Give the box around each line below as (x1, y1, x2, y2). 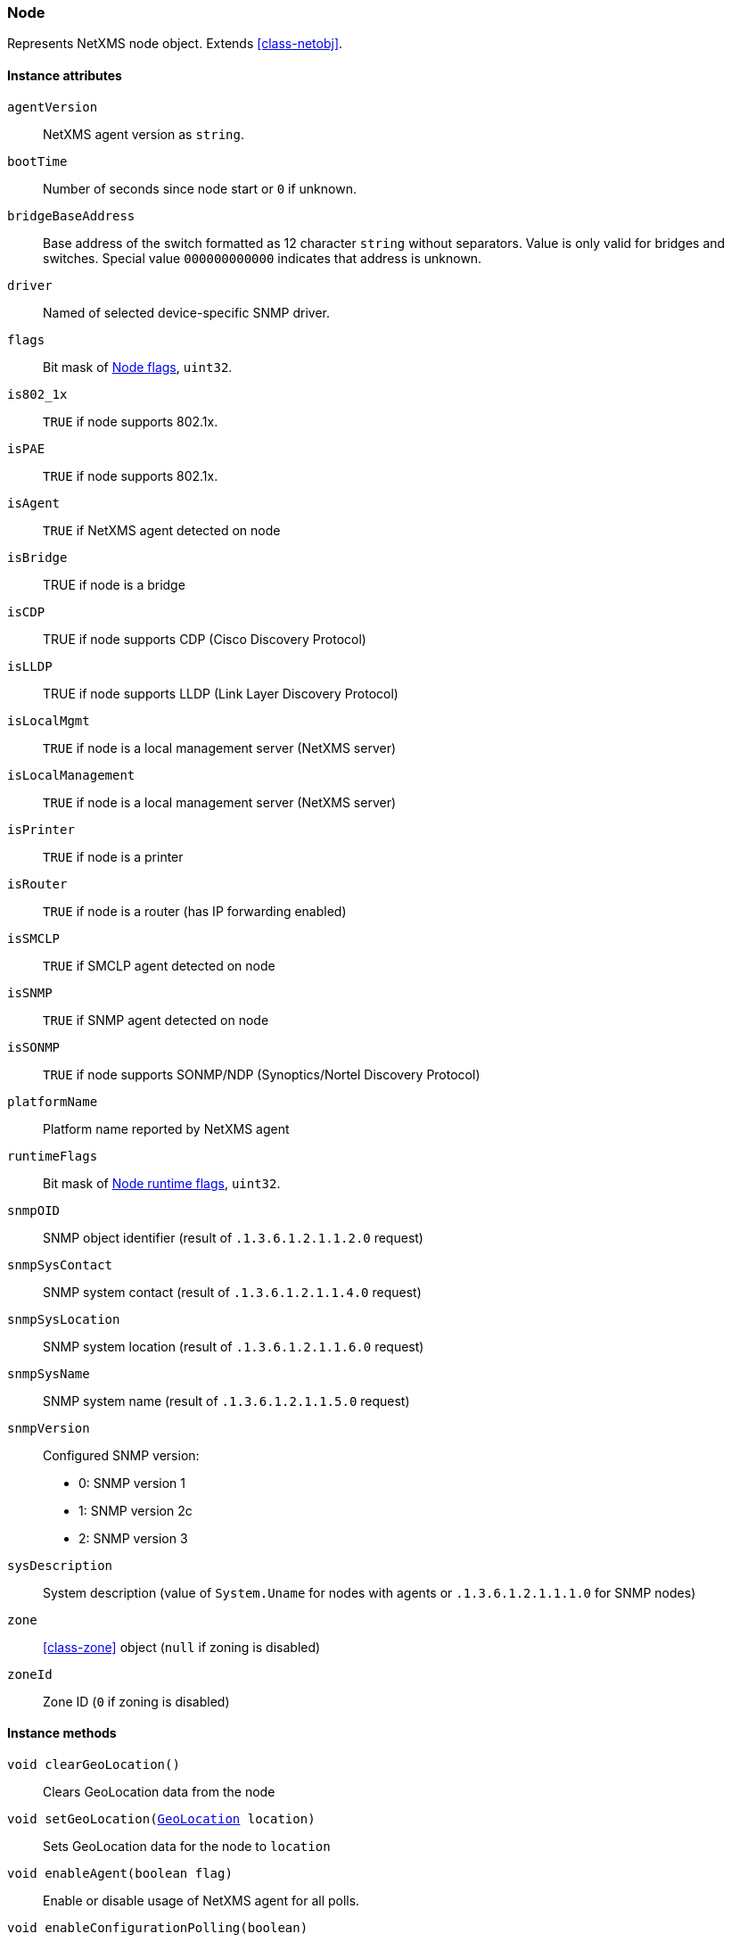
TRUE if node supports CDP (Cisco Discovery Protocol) (43, 631, 366, 647)
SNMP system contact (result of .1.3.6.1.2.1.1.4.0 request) (43, 1284, 422, 1300)
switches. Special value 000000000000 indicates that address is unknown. (43, 250, 482, 266)
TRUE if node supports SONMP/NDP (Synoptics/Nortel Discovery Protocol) (43, 1066, 480, 1082)
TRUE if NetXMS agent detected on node (43, 522, 281, 538)
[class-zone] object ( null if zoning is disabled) (43, 1639, 321, 1655)
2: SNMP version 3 (78, 1530, 188, 1546)
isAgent (7, 495, 61, 510)
